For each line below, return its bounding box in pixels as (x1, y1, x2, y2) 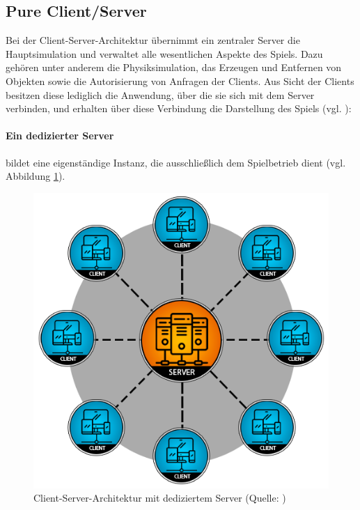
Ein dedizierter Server (6, 128, 114, 143)
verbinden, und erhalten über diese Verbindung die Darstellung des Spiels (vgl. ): (6, 101, 352, 116)
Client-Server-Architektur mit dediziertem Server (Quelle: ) (33, 490, 286, 505)
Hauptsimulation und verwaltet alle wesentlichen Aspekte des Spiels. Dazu (6, 46, 323, 61)
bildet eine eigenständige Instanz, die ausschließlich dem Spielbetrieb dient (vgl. (6, 155, 346, 169)
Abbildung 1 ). (6, 169, 65, 183)
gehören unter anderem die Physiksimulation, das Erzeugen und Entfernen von (6, 60, 342, 75)
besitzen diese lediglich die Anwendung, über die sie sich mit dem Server (6, 87, 315, 102)
